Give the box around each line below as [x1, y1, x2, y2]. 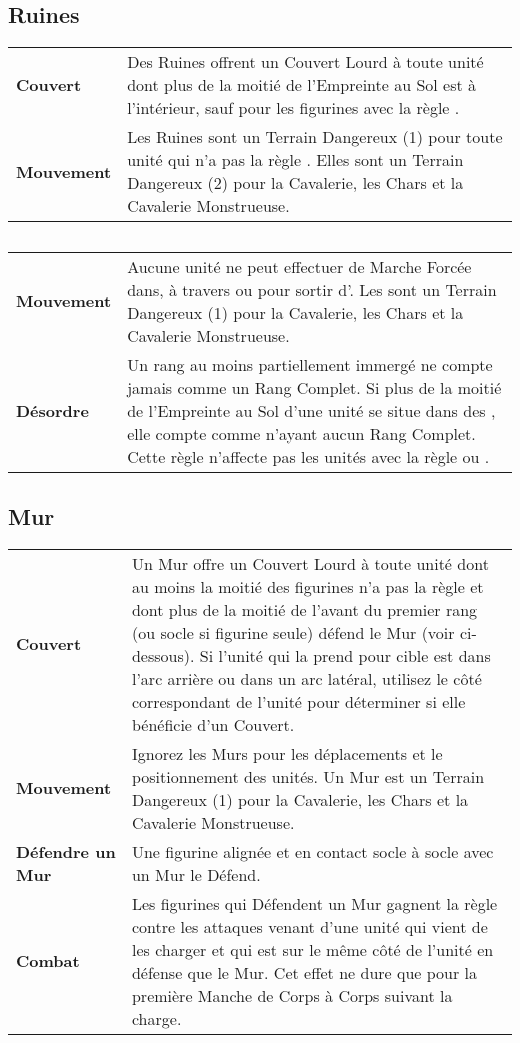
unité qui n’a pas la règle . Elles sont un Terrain [127, 148, 464, 172]
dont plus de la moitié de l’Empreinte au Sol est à [127, 73, 477, 97]
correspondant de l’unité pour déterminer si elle [131, 689, 466, 713]
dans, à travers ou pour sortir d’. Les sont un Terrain [127, 277, 497, 301]
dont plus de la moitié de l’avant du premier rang [131, 597, 478, 621]
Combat [16, 949, 80, 973]
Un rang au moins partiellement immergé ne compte [127, 352, 493, 376]
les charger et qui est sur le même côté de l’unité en [131, 937, 494, 961]
